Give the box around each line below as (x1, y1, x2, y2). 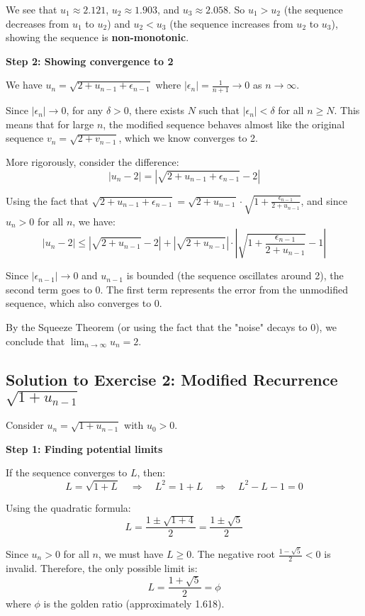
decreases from (6, 16, 69, 30)
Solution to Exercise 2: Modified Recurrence (6, 368, 338, 390)
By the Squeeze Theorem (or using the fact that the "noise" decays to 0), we (6, 320, 337, 334)
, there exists (128, 103, 185, 118)
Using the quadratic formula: (6, 500, 131, 515)
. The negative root (191, 547, 276, 561)
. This (334, 103, 360, 118)
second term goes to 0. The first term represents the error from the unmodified (6, 281, 348, 296)
